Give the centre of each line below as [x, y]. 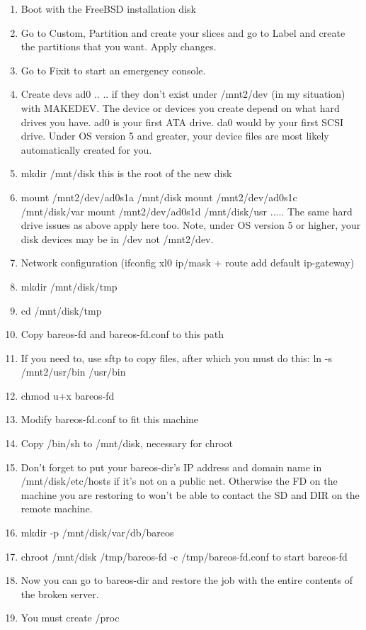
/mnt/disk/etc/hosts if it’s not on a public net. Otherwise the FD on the [179, 481]
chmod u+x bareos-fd [68, 395]
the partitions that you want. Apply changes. [119, 46]
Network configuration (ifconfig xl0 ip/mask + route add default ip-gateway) [188, 263]
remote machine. [57, 508]
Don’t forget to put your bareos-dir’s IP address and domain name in [171, 467]
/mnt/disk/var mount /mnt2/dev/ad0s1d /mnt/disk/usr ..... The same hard [187, 211]
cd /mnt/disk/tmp [61, 310]
